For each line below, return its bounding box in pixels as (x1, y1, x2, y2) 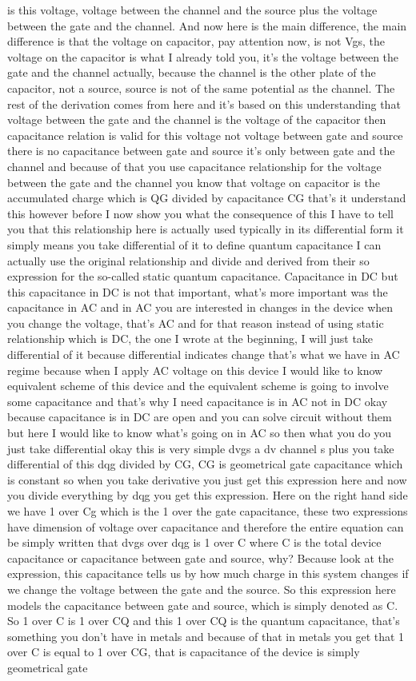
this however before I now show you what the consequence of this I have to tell (7, 205, 394, 221)
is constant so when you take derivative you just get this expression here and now (7, 471, 407, 488)
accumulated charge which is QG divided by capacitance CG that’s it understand (7, 189, 406, 206)
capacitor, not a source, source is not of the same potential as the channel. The (7, 79, 395, 96)
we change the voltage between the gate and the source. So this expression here (7, 580, 396, 597)
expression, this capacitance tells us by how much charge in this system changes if (7, 565, 409, 582)
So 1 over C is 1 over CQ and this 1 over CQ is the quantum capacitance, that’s (7, 612, 400, 629)
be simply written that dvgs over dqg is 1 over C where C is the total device (7, 534, 382, 551)
